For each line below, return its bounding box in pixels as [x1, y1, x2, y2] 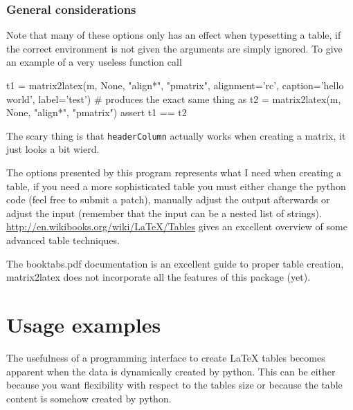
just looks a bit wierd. [6, 142, 100, 156]
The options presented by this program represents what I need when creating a [6, 165, 341, 180]
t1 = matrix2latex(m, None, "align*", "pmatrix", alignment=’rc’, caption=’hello [6, 78, 344, 92]
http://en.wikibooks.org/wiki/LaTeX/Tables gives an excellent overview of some [6, 219, 347, 234]
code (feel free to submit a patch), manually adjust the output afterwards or [6, 192, 330, 207]
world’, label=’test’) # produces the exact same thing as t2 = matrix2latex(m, [6, 91, 341, 106]
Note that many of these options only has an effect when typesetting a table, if [6, 28, 341, 42]
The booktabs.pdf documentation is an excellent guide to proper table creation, [6, 256, 344, 270]
